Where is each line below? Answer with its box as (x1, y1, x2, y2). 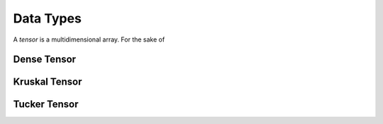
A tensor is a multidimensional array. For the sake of (13, 35, 165, 44)
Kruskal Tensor (13, 76, 82, 88)
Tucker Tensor (13, 99, 79, 111)
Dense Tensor (13, 54, 77, 66)
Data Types (13, 11, 82, 26)
